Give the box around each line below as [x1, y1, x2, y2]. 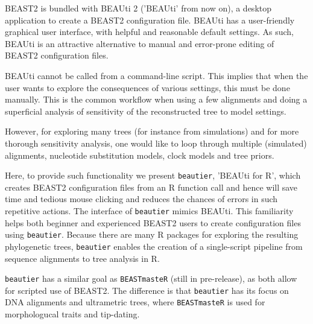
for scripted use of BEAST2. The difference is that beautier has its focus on [5, 284, 289, 296]
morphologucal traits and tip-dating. [5, 308, 140, 320]
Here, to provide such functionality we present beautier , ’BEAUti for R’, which [5, 169, 301, 182]
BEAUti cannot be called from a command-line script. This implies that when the [5, 69, 308, 81]
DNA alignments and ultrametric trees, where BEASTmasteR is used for [5, 296, 265, 308]
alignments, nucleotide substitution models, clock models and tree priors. [5, 148, 274, 161]
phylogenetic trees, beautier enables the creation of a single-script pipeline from [5, 240, 303, 252]
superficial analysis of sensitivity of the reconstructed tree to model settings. [5, 104, 286, 117]
